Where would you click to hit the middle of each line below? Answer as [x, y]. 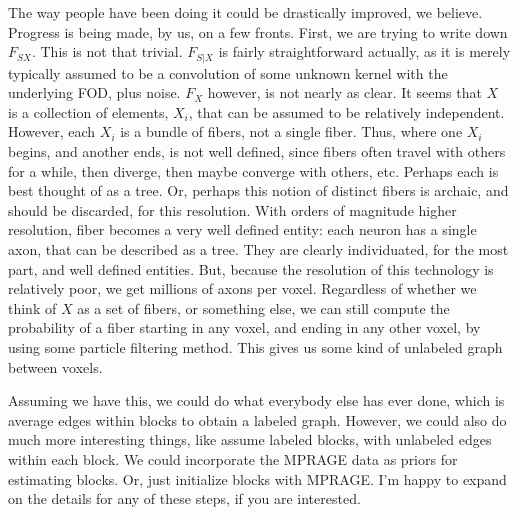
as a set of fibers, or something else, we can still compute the [263, 307]
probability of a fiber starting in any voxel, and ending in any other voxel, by [244, 327]
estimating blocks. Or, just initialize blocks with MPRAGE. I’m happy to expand [257, 478]
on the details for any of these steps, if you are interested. [184, 498]
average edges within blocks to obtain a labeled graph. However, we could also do [257, 419]
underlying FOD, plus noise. [94, 92]
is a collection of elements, [88, 111]
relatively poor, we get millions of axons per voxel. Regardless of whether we [242, 288]
